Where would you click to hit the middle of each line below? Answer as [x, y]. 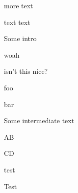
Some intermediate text [39, 120]
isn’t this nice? [26, 71]
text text [17, 22]
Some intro [20, 38]
